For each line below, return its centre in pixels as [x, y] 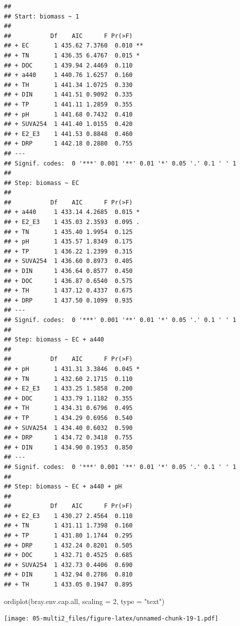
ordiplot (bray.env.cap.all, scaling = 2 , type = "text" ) [84, 601]
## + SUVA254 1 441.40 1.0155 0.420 [68, 124]
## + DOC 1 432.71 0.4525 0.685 [68, 555]
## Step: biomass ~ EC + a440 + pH [63, 487]
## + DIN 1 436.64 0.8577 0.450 [68, 271]
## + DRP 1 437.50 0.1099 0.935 [68, 300]
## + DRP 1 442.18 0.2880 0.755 [68, 144]
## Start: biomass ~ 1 [42, 16]
